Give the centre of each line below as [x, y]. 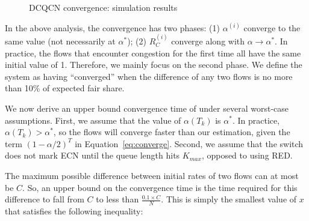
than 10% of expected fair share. [65, 88]
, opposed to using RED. [247, 155]
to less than [117, 199]
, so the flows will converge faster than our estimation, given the [172, 132]
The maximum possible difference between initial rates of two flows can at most [152, 175]
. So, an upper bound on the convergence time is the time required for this [160, 187]
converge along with [208, 41]
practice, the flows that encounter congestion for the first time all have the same [153, 53]
